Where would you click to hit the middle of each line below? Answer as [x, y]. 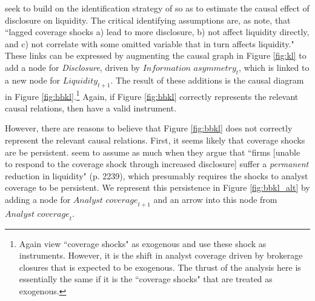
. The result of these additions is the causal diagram [207, 80]
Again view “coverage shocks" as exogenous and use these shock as [143, 243]
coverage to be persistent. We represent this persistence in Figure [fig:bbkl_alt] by [157, 187]
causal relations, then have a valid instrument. [91, 107]
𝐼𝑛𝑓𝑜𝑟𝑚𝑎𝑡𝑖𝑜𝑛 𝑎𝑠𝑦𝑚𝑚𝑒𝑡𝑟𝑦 [189, 68]
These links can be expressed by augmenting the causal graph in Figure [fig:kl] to [156, 55]
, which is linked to [274, 67]
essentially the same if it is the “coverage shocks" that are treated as [146, 279]
